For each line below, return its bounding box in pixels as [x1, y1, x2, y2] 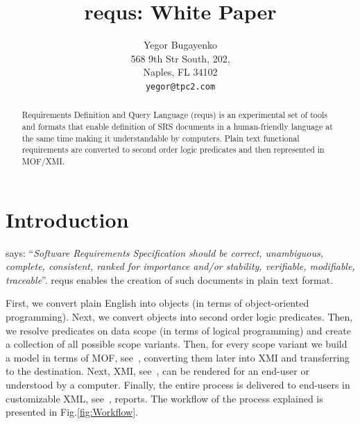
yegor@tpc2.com [145, 81, 216, 92]
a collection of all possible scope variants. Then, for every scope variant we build [6, 337, 348, 351]
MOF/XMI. [22, 155, 65, 167]
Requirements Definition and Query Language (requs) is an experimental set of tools [22, 109, 328, 121]
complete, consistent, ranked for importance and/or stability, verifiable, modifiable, [6, 259, 355, 273]
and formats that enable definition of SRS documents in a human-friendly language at [22, 121, 333, 133]
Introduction [6, 205, 129, 233]
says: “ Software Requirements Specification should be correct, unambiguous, [6, 245, 323, 260]
